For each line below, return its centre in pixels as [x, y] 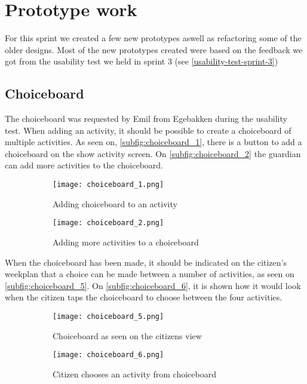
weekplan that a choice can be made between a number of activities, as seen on [150, 274]
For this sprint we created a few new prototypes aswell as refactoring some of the [153, 38]
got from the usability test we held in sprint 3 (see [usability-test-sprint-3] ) [142, 61]
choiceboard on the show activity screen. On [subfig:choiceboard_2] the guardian [153, 153]
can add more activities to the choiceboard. [84, 165]
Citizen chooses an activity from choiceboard [134, 374]
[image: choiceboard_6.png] [108, 355]
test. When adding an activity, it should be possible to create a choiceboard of [148, 130]
